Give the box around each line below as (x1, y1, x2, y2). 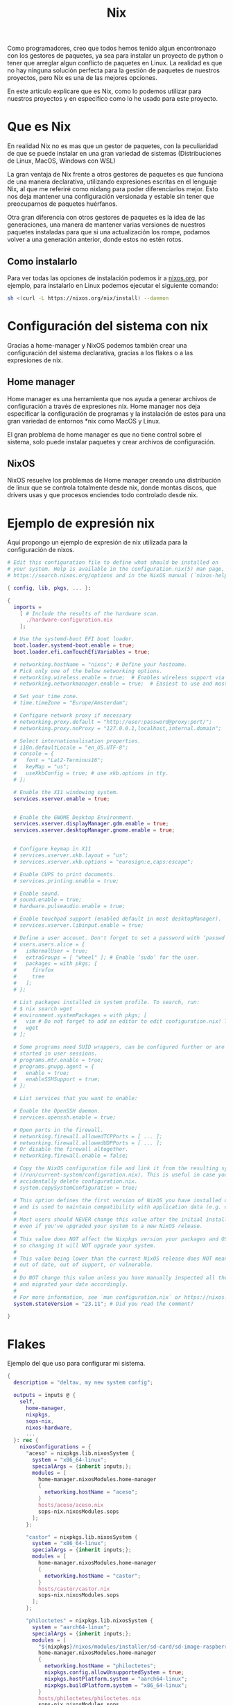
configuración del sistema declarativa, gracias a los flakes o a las (7, 348, 193, 357)
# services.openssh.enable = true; (13, 1114, 116, 1121)
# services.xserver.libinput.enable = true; (13, 922, 144, 929)
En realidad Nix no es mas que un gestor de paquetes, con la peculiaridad (7, 142, 218, 150)
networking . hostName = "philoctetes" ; (44, 1663, 157, 1670)
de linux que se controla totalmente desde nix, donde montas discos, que (7, 483, 217, 492)
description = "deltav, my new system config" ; (13, 1379, 154, 1387)
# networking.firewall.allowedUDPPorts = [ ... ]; (13, 1139, 163, 1147)
